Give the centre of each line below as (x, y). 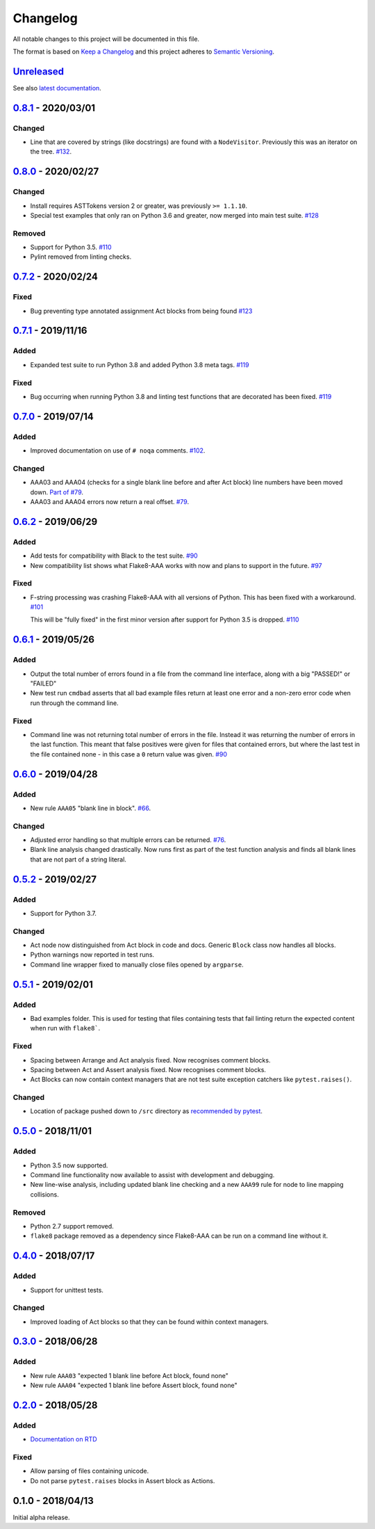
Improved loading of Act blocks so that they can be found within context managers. (149, 1322)
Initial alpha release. (41, 1517)
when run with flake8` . (65, 1028)
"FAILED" (43, 683)
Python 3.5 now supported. (69, 1165)
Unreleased (39, 71)
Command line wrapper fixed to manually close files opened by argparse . (137, 964)
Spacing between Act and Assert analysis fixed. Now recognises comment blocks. (148, 1069)
